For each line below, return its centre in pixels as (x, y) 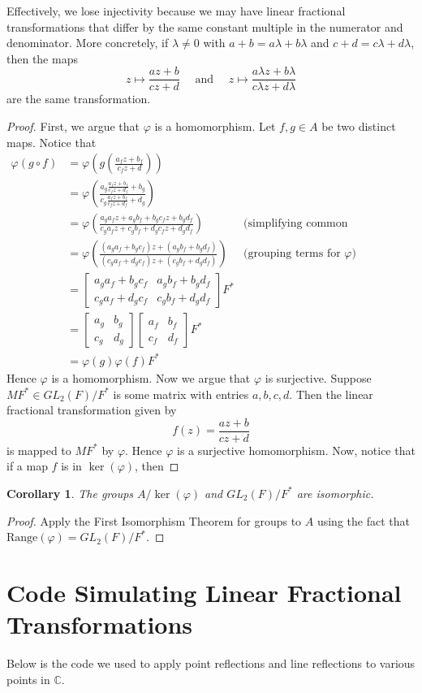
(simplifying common (296, 224)
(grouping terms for (292, 254)
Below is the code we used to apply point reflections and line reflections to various (211, 663)
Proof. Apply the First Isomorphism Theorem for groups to (154, 520)
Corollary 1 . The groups (70, 493)
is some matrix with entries (181, 394)
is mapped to (39, 450)
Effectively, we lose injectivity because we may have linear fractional (176, 11)
